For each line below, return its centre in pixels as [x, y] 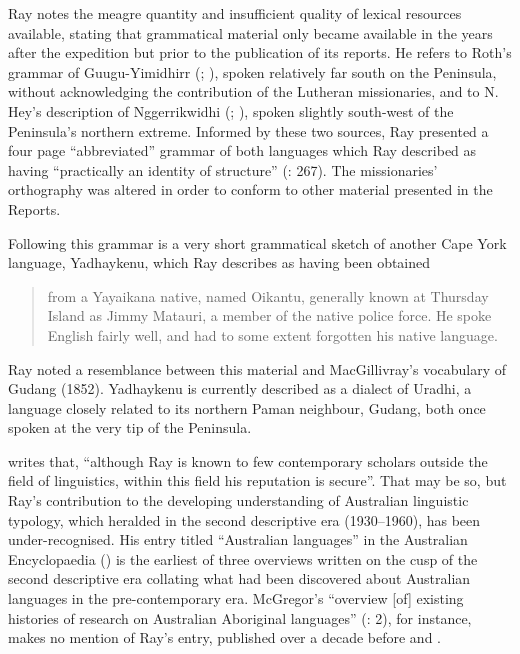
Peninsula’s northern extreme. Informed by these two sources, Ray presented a [248, 130]
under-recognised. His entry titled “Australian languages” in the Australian [238, 539]
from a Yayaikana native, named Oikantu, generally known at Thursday [268, 295]
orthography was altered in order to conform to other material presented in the [250, 189]
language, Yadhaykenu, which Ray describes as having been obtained [219, 262]
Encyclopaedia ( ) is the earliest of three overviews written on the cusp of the [243, 558]
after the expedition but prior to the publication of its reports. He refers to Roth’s [260, 52]
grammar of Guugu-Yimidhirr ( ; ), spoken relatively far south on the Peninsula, [252, 71]
